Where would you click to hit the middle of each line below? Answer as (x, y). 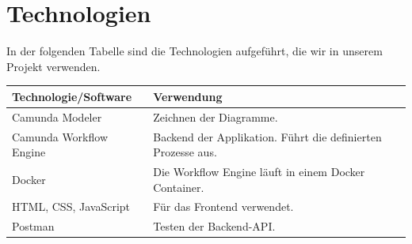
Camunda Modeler (57, 116)
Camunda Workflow (60, 136)
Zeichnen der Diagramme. (216, 116)
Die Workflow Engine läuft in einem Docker (259, 171)
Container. (179, 187)
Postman (33, 226)
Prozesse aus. (185, 152)
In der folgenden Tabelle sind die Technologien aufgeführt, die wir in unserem (195, 51)
